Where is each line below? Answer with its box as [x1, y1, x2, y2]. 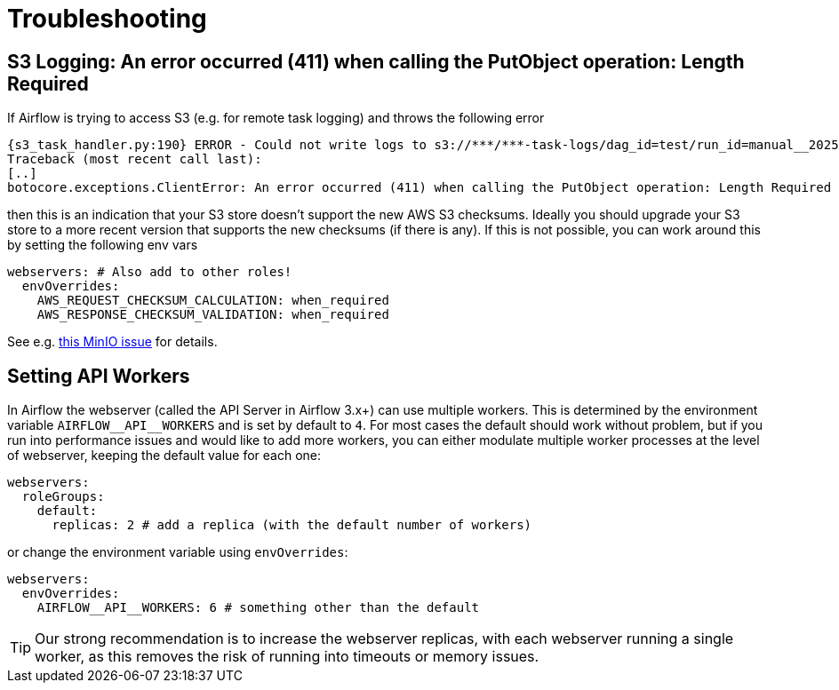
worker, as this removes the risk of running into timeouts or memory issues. [35, 647, 539, 666]
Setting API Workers [7, 364, 190, 387]
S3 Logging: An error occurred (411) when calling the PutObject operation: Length [7, 50, 745, 73]
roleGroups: [21, 489, 105, 504]
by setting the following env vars [7, 237, 198, 253]
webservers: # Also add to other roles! [7, 265, 292, 280]
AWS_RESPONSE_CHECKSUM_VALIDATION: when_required [36, 307, 389, 322]
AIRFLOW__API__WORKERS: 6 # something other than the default [36, 600, 480, 615]
